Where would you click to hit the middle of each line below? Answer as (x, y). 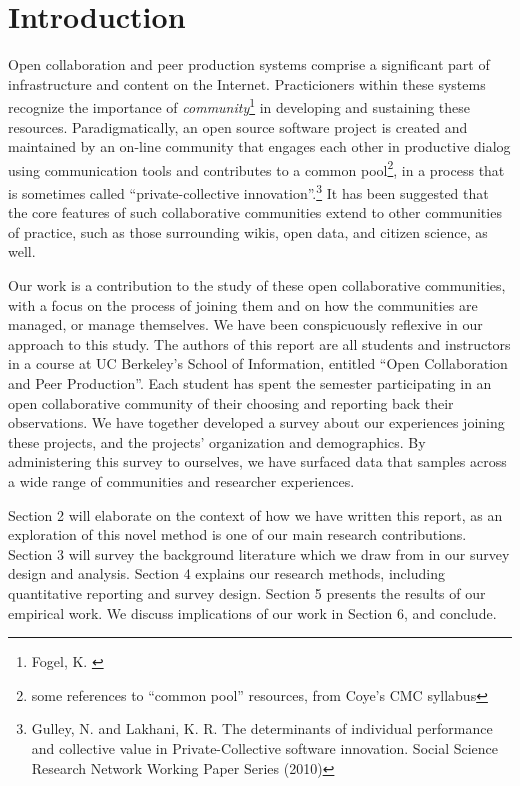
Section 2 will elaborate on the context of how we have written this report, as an (255, 514)
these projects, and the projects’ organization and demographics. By (217, 441)
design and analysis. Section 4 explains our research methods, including (226, 573)
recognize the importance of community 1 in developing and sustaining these (239, 105)
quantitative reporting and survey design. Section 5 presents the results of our (247, 592)
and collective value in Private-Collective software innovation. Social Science (265, 747)
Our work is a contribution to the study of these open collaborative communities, (257, 285)
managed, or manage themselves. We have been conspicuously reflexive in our (245, 324)
